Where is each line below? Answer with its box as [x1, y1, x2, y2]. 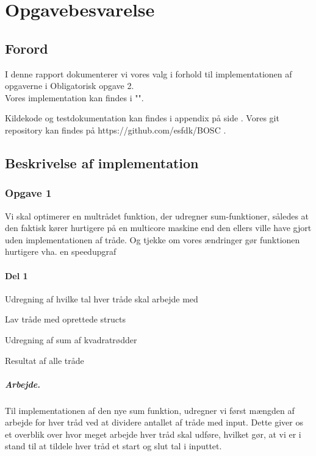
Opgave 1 [5, 185, 52, 201]
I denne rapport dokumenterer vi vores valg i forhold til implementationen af [5, 67, 292, 80]
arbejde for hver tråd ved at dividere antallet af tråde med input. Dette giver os [5, 416, 304, 429]
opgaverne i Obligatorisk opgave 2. [5, 79, 134, 92]
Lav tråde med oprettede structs [5, 313, 126, 326]
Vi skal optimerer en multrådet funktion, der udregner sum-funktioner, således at [5, 209, 309, 222]
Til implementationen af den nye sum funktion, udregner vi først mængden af [5, 404, 295, 416]
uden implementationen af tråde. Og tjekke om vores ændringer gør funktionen [5, 233, 300, 246]
